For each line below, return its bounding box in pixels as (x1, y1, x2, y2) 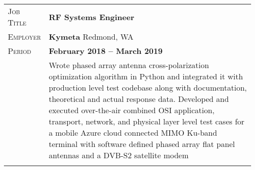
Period (8, 45, 31, 56)
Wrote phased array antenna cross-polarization (49, 59, 209, 71)
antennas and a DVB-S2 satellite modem (49, 149, 189, 161)
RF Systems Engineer (49, 11, 134, 23)
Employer (8, 31, 41, 42)
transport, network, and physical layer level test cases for (49, 116, 245, 127)
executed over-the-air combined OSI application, (49, 104, 215, 116)
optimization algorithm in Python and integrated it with (49, 71, 243, 82)
